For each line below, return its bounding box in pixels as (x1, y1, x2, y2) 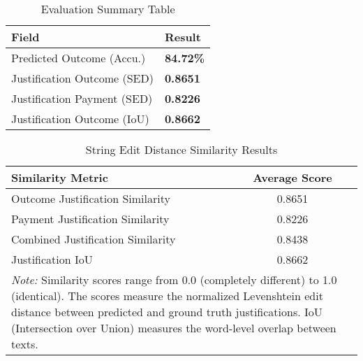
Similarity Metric (11, 169, 108, 185)
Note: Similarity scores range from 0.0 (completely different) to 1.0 (11, 271, 337, 288)
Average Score (253, 169, 332, 185)
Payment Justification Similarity (11, 211, 170, 227)
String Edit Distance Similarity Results (85, 141, 278, 157)
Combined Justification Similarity (11, 231, 176, 247)
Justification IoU (11, 251, 93, 267)
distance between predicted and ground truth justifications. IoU (11, 304, 323, 320)
